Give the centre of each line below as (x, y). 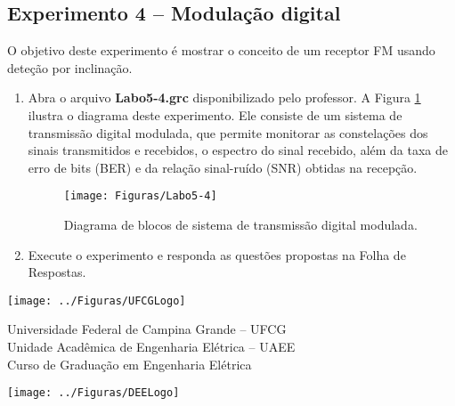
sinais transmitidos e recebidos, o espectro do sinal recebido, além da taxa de (238, 150)
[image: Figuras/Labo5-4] (140, 196)
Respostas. (57, 272)
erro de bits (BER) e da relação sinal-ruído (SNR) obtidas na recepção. (223, 167)
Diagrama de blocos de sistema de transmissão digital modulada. (240, 225)
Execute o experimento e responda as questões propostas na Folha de (217, 254)
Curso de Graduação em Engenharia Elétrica (130, 364)
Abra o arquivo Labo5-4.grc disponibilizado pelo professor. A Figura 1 (224, 97)
